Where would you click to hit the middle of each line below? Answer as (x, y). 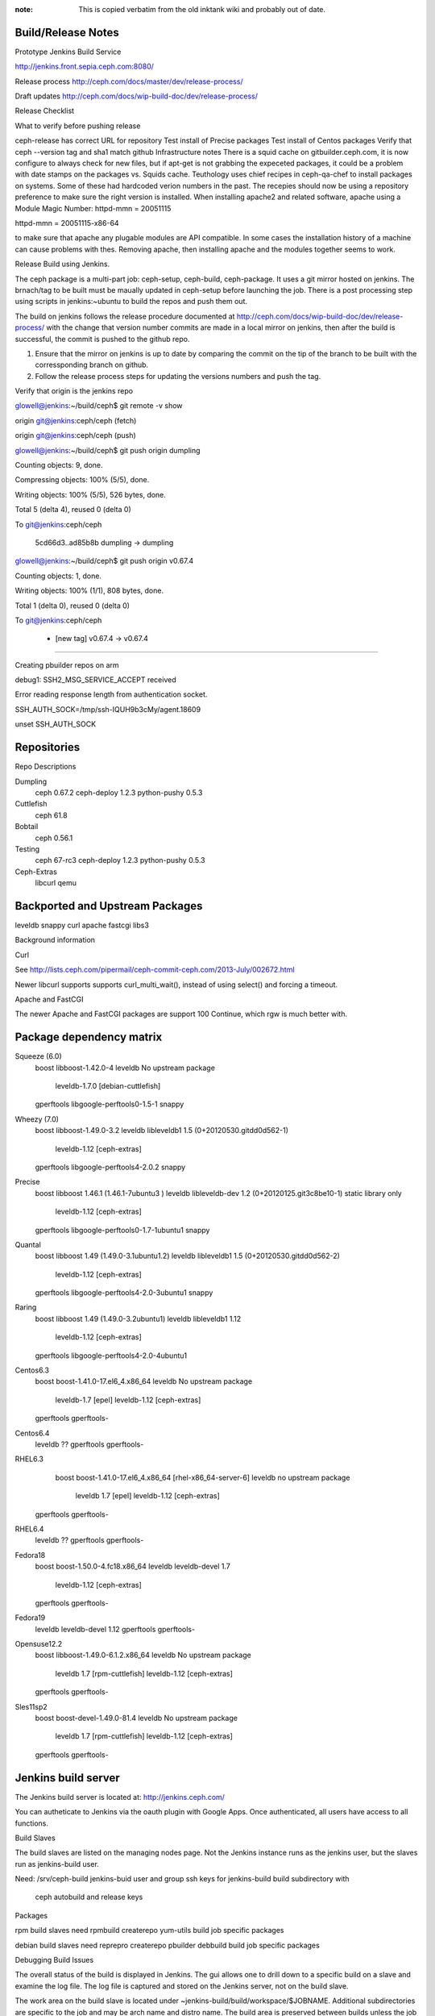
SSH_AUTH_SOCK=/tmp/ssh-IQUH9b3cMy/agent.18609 (108, 709)
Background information (55, 940)
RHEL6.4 (29, 1529)
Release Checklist (45, 111)
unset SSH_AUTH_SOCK (56, 724)
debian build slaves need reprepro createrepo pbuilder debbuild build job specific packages (167, 1945)
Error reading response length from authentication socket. (111, 694)
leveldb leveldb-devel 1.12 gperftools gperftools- (115, 1629)
